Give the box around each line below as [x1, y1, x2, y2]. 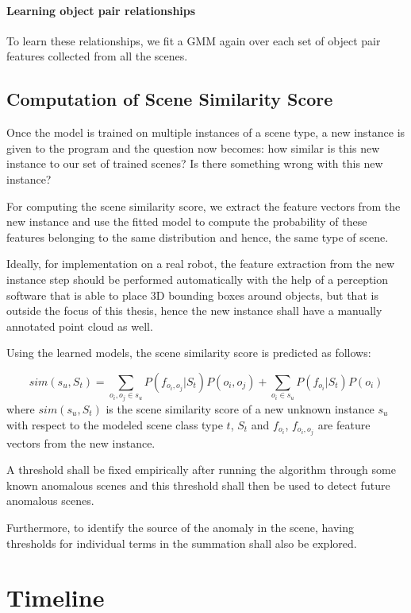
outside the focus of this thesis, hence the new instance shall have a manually [6, 302, 382, 319]
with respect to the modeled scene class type [6, 416, 223, 433]
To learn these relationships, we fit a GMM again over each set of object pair [6, 32, 381, 48]
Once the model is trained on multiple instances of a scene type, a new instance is [6, 124, 405, 141]
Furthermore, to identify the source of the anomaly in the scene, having [6, 519, 355, 535]
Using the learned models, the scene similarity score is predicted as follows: [6, 344, 371, 361]
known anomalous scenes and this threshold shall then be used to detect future [6, 476, 390, 493]
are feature [317, 416, 371, 433]
